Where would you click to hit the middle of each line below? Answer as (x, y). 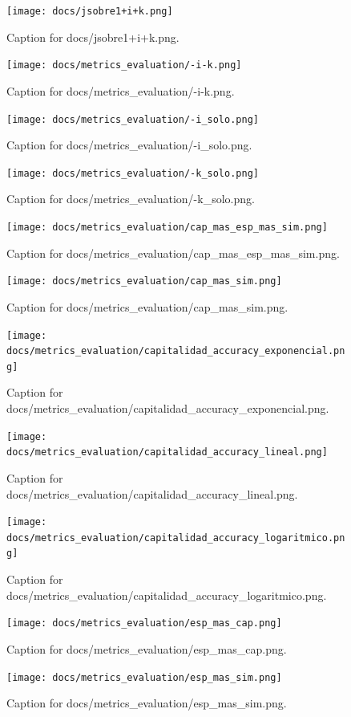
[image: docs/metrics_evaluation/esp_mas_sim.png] (144, 677)
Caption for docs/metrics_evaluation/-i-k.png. (121, 90)
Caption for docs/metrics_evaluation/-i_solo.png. (129, 145)
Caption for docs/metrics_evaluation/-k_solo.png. (131, 199)
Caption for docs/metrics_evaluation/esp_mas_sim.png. (147, 703)
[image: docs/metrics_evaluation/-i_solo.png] (133, 119)
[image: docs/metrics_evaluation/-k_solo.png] (133, 173)
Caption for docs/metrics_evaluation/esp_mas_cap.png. (147, 648)
